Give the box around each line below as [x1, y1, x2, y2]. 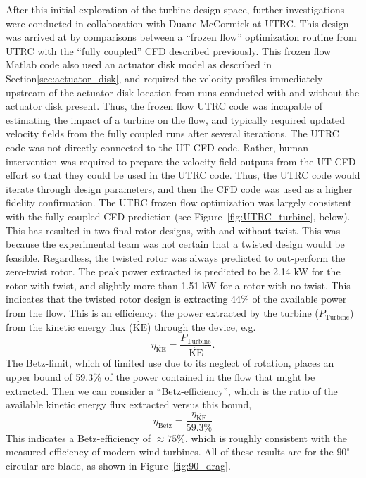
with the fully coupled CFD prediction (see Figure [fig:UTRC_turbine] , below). [6, 208, 351, 223]
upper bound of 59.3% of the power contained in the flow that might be [6, 369, 315, 384]
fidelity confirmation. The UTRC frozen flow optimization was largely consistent [6, 195, 352, 210]
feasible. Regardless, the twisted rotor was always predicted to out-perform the [6, 250, 346, 265]
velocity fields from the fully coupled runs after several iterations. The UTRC [6, 126, 339, 141]
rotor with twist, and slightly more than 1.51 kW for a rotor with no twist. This [6, 277, 351, 292]
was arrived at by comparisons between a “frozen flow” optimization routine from [6, 30, 357, 44]
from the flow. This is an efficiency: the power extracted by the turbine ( [6, 306, 319, 320]
